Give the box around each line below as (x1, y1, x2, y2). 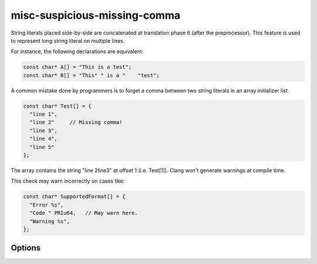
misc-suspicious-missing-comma (11, 9, 181, 22)
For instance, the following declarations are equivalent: (11, 48, 144, 55)
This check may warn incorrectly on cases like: (11, 177, 125, 184)
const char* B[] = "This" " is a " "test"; (23, 72, 160, 78)
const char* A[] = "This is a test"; (23, 64, 132, 70)
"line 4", (29, 135, 58, 142)
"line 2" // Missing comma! (29, 119, 123, 126)
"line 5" (29, 143, 55, 150)
